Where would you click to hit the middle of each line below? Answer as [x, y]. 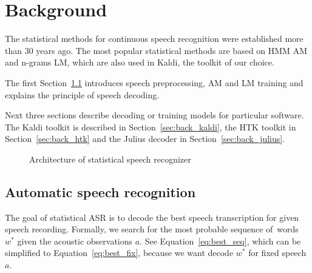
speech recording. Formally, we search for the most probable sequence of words [152, 229]
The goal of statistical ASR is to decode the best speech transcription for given [152, 217]
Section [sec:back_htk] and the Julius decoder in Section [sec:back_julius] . [145, 139]
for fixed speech [277, 253]
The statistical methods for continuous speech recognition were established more [154, 39]
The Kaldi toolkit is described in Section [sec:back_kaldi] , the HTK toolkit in [151, 126]
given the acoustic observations [75, 241]
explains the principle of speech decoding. [82, 94]
